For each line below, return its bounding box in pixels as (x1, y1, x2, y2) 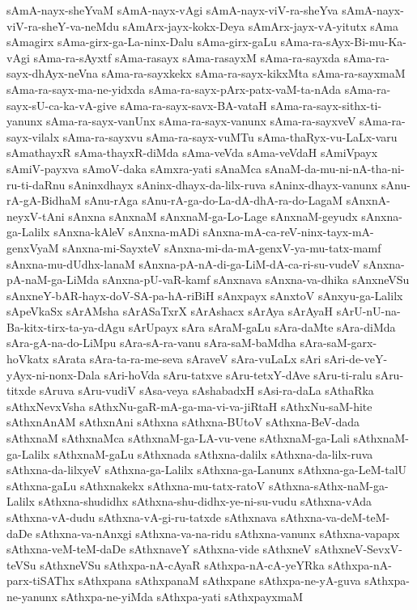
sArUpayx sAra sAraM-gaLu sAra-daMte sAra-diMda (128, 318, 396, 335)
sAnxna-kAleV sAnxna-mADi (53, 223, 200, 240)
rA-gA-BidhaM (6, 192, 82, 209)
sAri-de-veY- (325, 350, 388, 367)
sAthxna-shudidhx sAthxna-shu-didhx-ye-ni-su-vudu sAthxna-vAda (38, 493, 372, 510)
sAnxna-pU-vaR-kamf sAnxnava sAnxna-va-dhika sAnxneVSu (102, 271, 410, 288)
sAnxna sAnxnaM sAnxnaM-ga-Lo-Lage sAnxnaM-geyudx (68, 207, 358, 224)
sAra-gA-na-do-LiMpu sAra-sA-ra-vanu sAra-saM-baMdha (6, 334, 296, 351)
